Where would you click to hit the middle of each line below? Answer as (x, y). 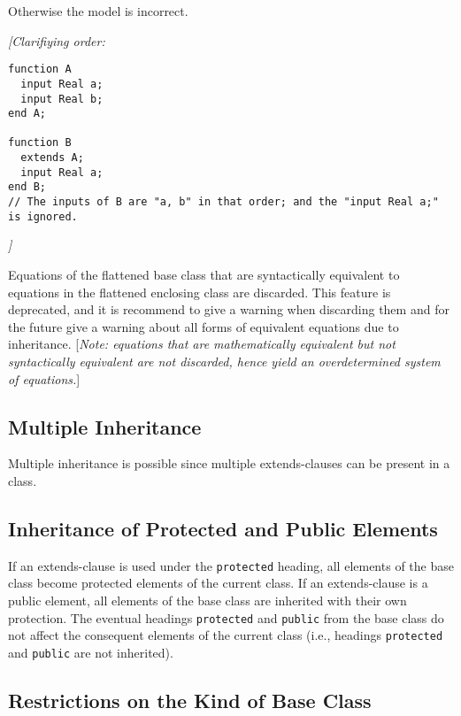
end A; (27, 114)
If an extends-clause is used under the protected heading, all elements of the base (231, 565)
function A (40, 69)
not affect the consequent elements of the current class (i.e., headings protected (226, 635)
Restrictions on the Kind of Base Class (190, 700)
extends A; (52, 158)
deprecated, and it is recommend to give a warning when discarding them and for (229, 309)
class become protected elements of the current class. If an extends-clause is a (218, 583)
